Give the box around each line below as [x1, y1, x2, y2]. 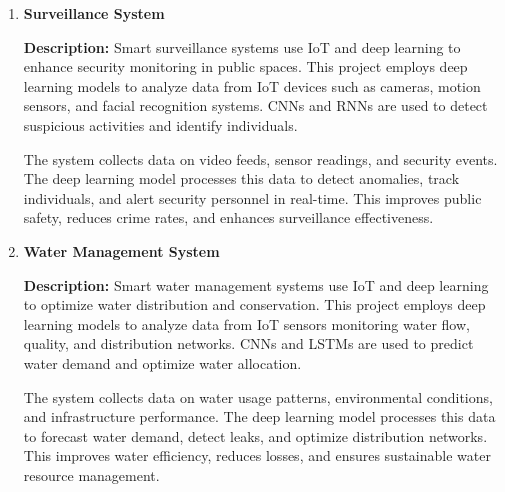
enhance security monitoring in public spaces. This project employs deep [23, 56, 468, 77]
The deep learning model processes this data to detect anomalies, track [23, 168, 460, 189]
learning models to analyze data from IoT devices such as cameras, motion [23, 75, 481, 96]
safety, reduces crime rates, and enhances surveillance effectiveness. [23, 207, 434, 228]
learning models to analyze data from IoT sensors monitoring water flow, [23, 313, 470, 334]
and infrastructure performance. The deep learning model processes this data [23, 406, 496, 427]
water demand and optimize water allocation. [23, 352, 302, 373]
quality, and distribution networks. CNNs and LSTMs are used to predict [23, 333, 474, 354]
